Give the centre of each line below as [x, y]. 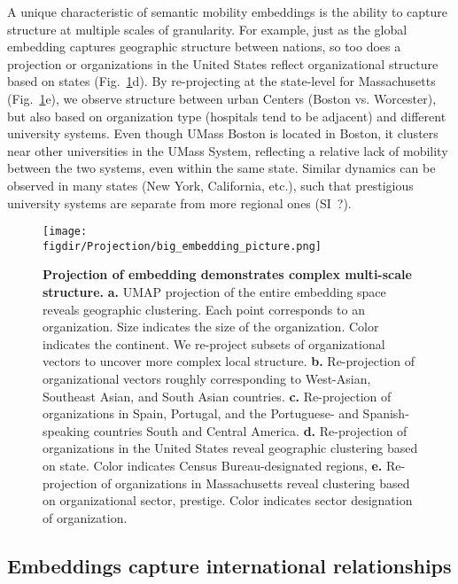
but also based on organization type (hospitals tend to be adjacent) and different [227, 116]
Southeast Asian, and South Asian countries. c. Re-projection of [217, 396]
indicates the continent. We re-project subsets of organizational [214, 343]
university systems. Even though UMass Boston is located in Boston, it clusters [223, 133]
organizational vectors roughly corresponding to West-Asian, [207, 378]
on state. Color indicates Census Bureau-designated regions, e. [213, 465]
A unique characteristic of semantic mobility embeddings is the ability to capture [228, 12]
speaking [66, 430]
